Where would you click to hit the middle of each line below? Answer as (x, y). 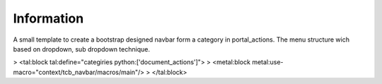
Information (48, 18)
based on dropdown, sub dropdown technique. (81, 49)
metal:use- (268, 62)
